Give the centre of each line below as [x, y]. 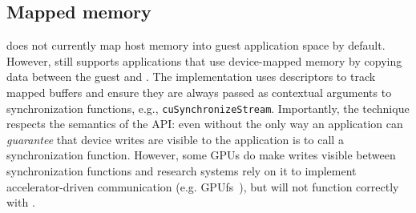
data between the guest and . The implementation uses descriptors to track [191, 76]
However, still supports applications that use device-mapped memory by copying [204, 60]
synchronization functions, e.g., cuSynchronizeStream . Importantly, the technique [208, 108]
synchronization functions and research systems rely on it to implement [182, 171]
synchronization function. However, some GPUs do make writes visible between [201, 155]
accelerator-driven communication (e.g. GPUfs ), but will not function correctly [203, 186]
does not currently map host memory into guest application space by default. [196, 45]
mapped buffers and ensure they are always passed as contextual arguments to [199, 92]
